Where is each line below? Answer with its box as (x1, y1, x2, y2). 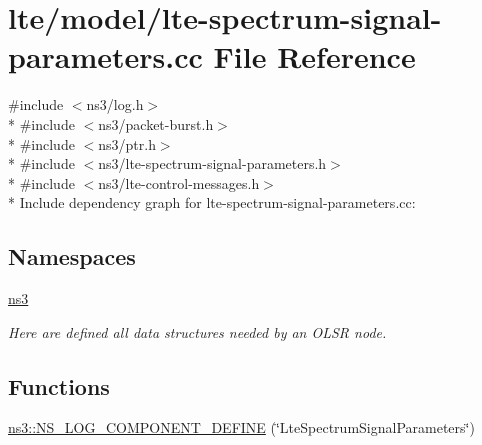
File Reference (213, 36, 416, 77)
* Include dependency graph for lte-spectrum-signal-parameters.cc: (8, 192, 416, 213)
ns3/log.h (86, 94, 144, 115)
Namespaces (8, 241, 136, 272)
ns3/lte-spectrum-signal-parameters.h (98, 153, 327, 174)
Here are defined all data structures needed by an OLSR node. (8, 321, 387, 342)
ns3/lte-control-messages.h (98, 172, 260, 193)
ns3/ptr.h (98, 133, 156, 154)
